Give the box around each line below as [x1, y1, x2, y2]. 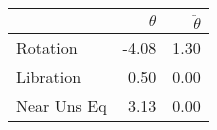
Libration [16, 64, 82, 88]
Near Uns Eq [16, 93, 107, 117]
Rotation [16, 35, 78, 59]
